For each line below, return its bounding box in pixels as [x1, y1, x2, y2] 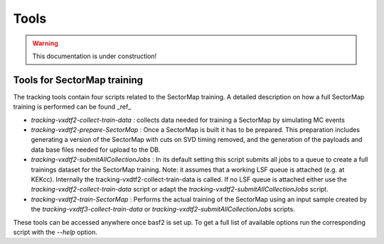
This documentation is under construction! [32, 52, 157, 60]
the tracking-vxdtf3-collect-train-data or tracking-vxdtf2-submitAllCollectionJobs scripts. [31, 205, 295, 213]
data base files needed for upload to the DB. [31, 145, 161, 154]
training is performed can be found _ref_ [13, 103, 132, 111]
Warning [32, 39, 58, 48]
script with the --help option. [13, 228, 97, 236]
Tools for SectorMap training [13, 74, 144, 86]
